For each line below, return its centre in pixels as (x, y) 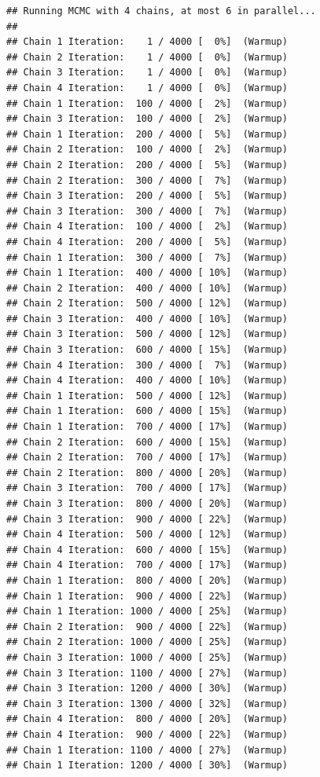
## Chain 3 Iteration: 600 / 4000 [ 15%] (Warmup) (147, 350)
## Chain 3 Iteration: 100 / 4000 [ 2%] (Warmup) (147, 119)
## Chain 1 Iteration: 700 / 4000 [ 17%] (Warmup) (147, 427)
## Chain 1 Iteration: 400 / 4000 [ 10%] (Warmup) (147, 273)
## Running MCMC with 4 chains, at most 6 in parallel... (161, 11)
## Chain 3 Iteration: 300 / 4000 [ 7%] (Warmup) (147, 211)
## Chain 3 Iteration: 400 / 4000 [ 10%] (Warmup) (147, 319)
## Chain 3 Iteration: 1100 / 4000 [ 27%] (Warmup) (147, 673)
